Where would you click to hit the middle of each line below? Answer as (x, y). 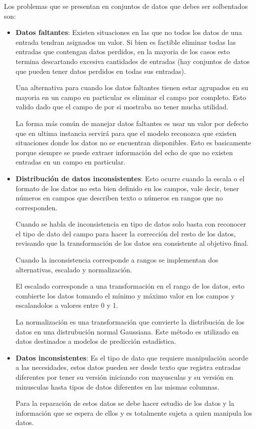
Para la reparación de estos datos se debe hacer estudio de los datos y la (125, 403)
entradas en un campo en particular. (71, 162)
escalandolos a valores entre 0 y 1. (67, 305)
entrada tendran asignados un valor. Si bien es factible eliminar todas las (126, 42)
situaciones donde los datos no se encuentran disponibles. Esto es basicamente (133, 143)
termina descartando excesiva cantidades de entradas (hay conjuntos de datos (133, 61)
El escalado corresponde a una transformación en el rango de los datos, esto (130, 286)
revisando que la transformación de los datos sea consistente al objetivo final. (132, 243)
